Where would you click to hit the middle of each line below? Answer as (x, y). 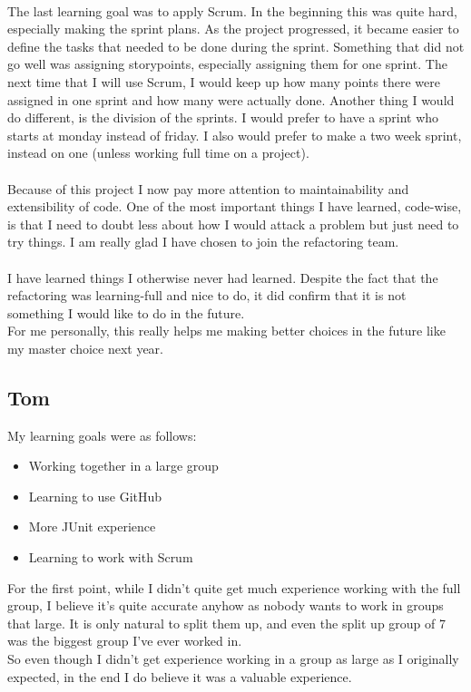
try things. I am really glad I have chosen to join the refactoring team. (203, 242)
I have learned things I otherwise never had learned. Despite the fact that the (223, 277)
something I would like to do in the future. (126, 312)
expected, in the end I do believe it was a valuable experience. (180, 676)
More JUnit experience (92, 526)
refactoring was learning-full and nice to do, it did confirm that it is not (207, 295)
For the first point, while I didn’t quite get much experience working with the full (234, 587)
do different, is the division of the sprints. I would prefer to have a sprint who (223, 117)
